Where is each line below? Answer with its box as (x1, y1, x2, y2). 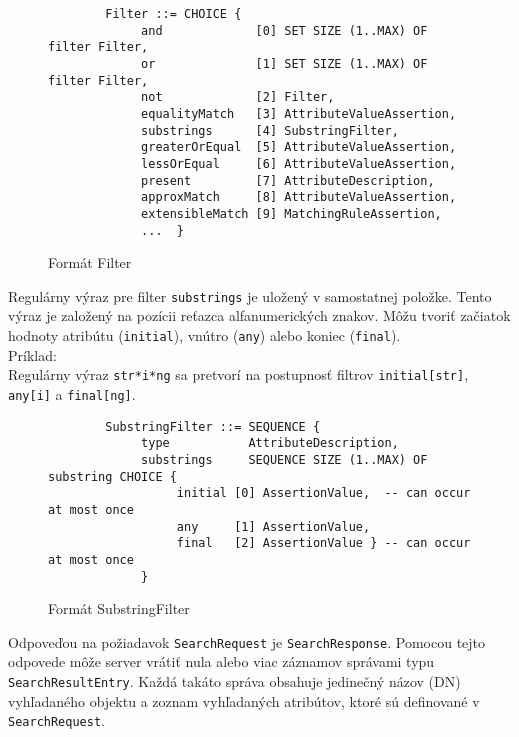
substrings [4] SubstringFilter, (141, 123, 399, 138)
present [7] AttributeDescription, (141, 173, 435, 188)
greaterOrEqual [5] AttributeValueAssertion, (141, 140, 457, 155)
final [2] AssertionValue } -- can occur (176, 536, 471, 551)
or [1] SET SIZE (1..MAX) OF (141, 56, 428, 71)
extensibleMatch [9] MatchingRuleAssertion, (141, 206, 442, 221)
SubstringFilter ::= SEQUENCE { (105, 419, 321, 434)
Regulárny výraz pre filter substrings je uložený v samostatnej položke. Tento (8, 285, 492, 306)
